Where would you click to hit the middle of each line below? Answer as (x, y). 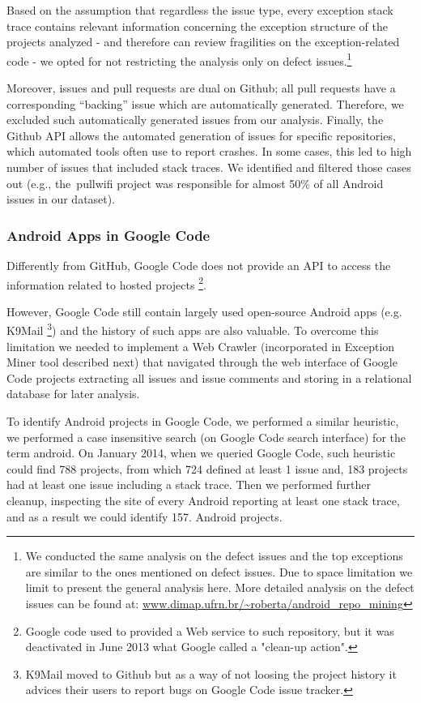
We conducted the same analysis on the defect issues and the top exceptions (214, 556)
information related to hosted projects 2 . (106, 283)
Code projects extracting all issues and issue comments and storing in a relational (209, 377)
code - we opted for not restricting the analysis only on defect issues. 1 (179, 59)
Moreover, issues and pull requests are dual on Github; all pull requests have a (201, 88)
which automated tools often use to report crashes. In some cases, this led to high (209, 151)
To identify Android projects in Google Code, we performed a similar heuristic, (203, 421)
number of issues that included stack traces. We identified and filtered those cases (209, 167)
